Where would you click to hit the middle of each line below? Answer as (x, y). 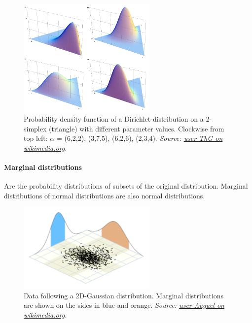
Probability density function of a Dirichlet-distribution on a (114, 118)
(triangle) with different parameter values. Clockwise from (137, 128)
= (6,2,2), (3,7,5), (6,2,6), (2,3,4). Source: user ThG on (140, 138)
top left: (36, 138)
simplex (35, 128)
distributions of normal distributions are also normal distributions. (105, 195)
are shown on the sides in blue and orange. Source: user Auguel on (124, 305)
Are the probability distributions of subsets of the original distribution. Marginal (126, 186)
